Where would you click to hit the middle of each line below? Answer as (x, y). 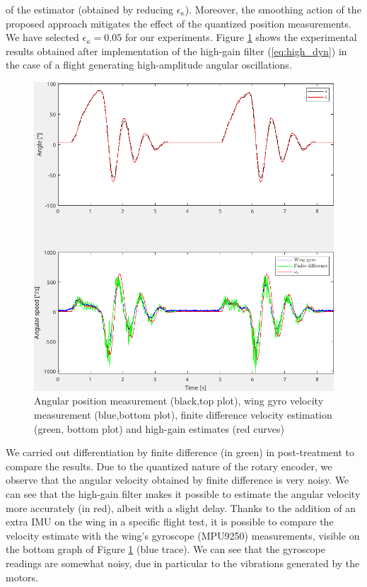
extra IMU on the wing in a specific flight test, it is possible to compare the (170, 522)
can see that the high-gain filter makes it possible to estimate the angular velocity (183, 493)
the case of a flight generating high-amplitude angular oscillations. (149, 65)
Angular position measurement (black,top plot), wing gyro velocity (179, 401)
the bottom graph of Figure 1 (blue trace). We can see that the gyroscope (166, 549)
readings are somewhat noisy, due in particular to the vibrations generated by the (183, 563)
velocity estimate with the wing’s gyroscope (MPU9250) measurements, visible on (183, 535)
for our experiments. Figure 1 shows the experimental (241, 37)
